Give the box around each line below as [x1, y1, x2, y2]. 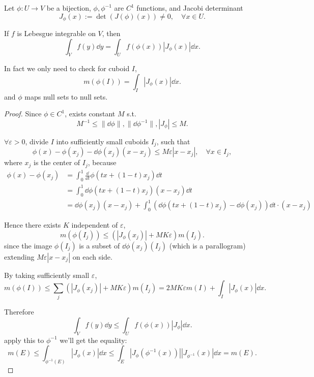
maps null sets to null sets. [24, 91, 108, 102]
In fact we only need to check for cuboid [4, 63, 130, 74]
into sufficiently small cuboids [56, 136, 149, 147]
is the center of [33, 157, 80, 168]
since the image [4, 240, 52, 250]
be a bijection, [46, 3, 91, 13]
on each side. [72, 251, 112, 262]
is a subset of [79, 240, 120, 250]
